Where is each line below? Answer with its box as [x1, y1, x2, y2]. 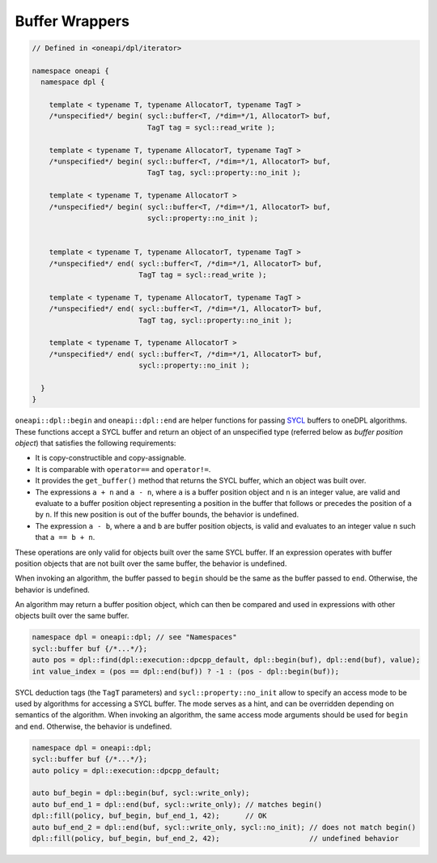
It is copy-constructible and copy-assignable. [35, 453, 186, 463]
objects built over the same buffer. [15, 611, 129, 621]
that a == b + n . [35, 533, 95, 542]
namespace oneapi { [32, 66, 109, 75]
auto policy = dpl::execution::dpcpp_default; [32, 766, 220, 775]
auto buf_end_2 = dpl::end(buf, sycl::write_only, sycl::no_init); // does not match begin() [32, 823, 417, 831]
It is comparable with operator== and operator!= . [35, 464, 211, 474]
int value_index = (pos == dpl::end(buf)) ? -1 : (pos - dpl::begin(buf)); [32, 666, 340, 676]
